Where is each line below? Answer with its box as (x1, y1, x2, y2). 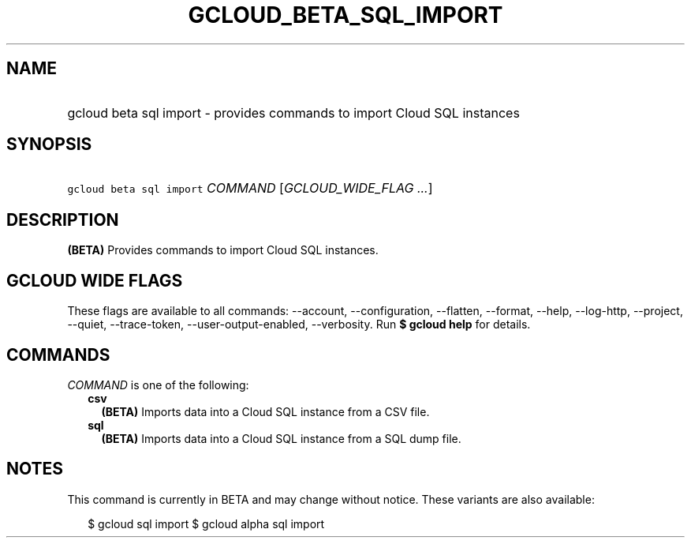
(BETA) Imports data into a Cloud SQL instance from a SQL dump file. (101, 431, 461, 445)
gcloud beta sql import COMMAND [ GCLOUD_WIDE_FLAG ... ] (67, 180, 433, 197)
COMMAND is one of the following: (67, 377, 249, 392)
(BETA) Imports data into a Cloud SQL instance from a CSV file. (101, 404, 430, 418)
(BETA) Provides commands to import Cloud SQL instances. (67, 243, 379, 257)
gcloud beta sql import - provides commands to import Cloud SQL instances (67, 104, 520, 121)
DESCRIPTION (6, 209, 119, 230)
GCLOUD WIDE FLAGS (6, 270, 183, 291)
